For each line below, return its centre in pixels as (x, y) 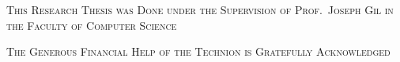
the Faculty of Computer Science (92, 25)
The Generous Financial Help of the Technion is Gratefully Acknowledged (198, 51)
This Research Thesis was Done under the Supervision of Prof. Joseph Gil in (200, 9)
